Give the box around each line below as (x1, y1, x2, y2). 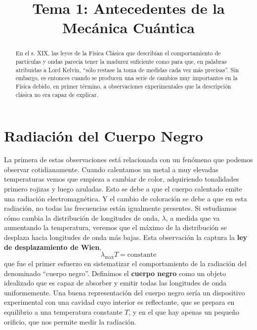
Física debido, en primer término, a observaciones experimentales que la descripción (15, 82, 231, 90)
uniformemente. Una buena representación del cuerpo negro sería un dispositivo (4, 287, 245, 297)
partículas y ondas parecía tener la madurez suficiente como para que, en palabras (15, 57, 227, 66)
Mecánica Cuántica (62, 17, 195, 38)
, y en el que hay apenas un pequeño (128, 306, 239, 317)
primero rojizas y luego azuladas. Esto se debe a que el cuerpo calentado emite (4, 184, 242, 194)
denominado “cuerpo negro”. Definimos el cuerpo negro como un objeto (4, 268, 226, 278)
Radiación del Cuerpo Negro (4, 126, 203, 146)
